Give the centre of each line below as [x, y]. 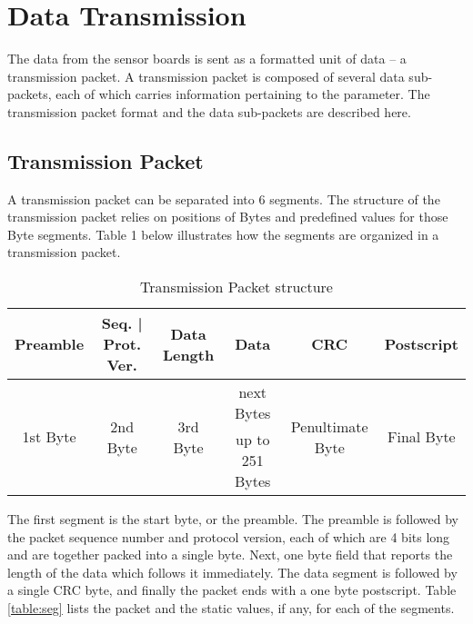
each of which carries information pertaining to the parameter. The [243, 94]
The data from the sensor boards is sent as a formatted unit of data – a [207, 59]
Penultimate [329, 426]
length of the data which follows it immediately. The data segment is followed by [232, 572]
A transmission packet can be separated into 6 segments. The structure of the [224, 198]
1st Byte [49, 437]
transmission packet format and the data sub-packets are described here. [209, 111]
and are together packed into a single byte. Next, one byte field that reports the [230, 555]
